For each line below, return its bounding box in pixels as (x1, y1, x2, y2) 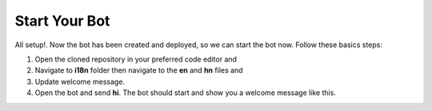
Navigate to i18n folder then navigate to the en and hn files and (34, 65, 243, 75)
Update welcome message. (34, 77, 126, 86)
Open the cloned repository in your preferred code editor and (34, 54, 238, 64)
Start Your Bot (14, 12, 110, 30)
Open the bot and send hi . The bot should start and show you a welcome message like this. (34, 88, 336, 97)
